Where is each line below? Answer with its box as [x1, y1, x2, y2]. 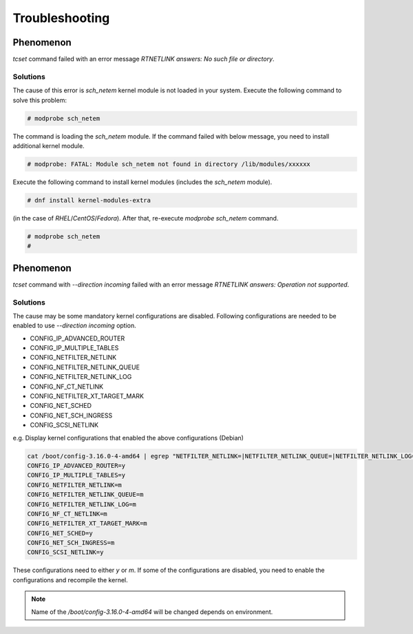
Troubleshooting [12, 10, 110, 25]
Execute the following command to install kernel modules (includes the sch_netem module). [12, 178, 273, 186]
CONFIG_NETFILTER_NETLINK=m [27, 481, 122, 489]
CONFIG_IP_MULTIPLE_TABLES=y [27, 471, 126, 479]
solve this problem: [12, 96, 67, 104]
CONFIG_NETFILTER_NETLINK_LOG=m [27, 500, 137, 508]
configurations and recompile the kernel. [12, 575, 128, 584]
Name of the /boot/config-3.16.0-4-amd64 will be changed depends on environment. [31, 607, 273, 616]
